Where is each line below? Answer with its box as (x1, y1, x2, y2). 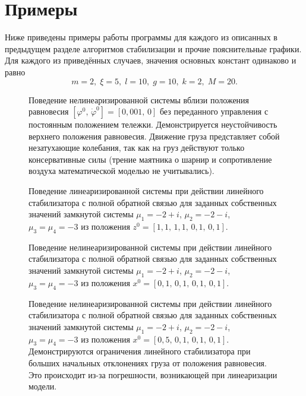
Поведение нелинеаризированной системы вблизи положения (29, 93, 250, 106)
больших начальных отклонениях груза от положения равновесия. (29, 357, 267, 369)
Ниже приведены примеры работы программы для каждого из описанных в (5, 31, 277, 43)
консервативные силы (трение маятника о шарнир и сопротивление (29, 153, 272, 165)
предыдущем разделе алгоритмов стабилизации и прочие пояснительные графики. (5, 42, 302, 55)
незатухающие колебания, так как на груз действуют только (29, 141, 245, 154)
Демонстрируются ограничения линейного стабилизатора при (29, 345, 251, 357)
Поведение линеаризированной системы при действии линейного (29, 185, 264, 197)
